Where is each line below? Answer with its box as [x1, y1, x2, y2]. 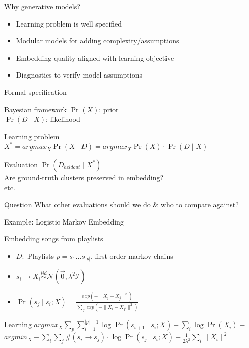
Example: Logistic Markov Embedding [4, 216, 124, 227]
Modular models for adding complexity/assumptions [16, 35, 179, 46]
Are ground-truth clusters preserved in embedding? [4, 171, 164, 182]
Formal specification [4, 86, 67, 97]
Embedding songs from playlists [4, 233, 103, 244]
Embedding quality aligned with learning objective [16, 52, 174, 63]
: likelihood [46, 114, 80, 125]
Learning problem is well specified [16, 18, 122, 29]
